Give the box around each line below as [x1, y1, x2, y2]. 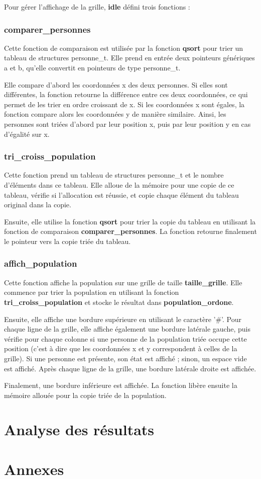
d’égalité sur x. [4, 128, 50, 139]
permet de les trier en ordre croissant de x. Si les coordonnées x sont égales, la [4, 99, 245, 109]
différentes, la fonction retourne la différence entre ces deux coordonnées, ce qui [4, 89, 248, 100]
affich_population [4, 257, 77, 270]
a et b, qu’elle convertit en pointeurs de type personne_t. [4, 62, 181, 72]
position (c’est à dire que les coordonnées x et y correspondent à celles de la [4, 343, 237, 354]
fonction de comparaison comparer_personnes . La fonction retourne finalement [4, 226, 257, 236]
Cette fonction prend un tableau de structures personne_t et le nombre [4, 170, 224, 180]
